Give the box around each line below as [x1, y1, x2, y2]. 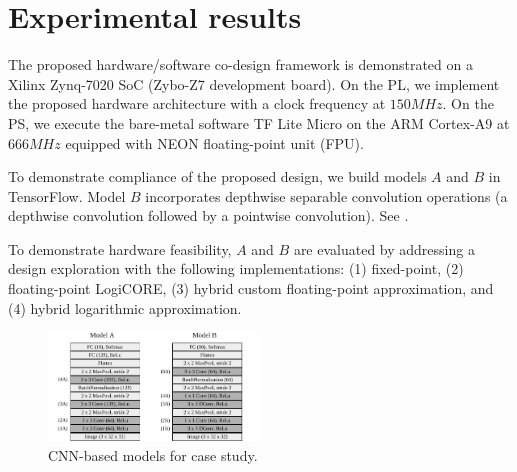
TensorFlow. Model [8, 185, 126, 206]
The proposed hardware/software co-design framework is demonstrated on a [8, 54, 473, 75]
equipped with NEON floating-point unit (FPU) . [65, 132, 364, 153]
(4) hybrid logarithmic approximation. [8, 297, 242, 318]
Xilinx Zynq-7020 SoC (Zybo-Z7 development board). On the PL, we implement [8, 73, 500, 94]
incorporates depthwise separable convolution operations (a [145, 185, 508, 206]
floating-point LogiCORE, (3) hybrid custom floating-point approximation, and [8, 278, 494, 299]
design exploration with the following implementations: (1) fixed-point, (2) [8, 258, 464, 279]
